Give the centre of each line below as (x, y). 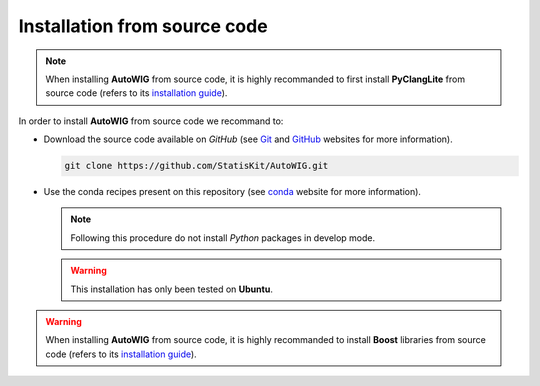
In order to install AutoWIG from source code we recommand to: (151, 121)
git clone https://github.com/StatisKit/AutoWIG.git (196, 166)
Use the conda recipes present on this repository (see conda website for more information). (232, 192)
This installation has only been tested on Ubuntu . (172, 289)
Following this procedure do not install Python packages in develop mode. (223, 237)
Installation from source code (143, 26)
